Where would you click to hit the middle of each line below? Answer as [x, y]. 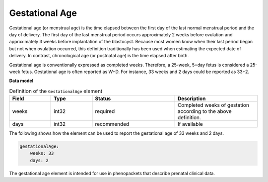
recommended [112, 124]
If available [190, 124]
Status [103, 98]
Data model [21, 81]
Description [192, 98]
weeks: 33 [42, 153]
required [105, 111]
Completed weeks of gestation [213, 105]
